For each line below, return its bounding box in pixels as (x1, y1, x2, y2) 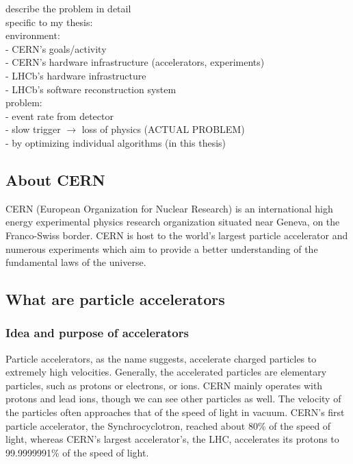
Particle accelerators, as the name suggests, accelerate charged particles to (5, 351, 317, 365)
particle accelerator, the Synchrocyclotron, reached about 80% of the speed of (5, 418, 331, 432)
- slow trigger (5, 122, 61, 136)
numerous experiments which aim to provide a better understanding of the (5, 241, 318, 256)
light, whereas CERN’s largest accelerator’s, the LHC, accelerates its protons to (5, 432, 339, 446)
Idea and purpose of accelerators (5, 324, 189, 341)
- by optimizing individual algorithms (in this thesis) (5, 135, 226, 149)
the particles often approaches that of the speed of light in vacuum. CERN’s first (5, 405, 345, 419)
